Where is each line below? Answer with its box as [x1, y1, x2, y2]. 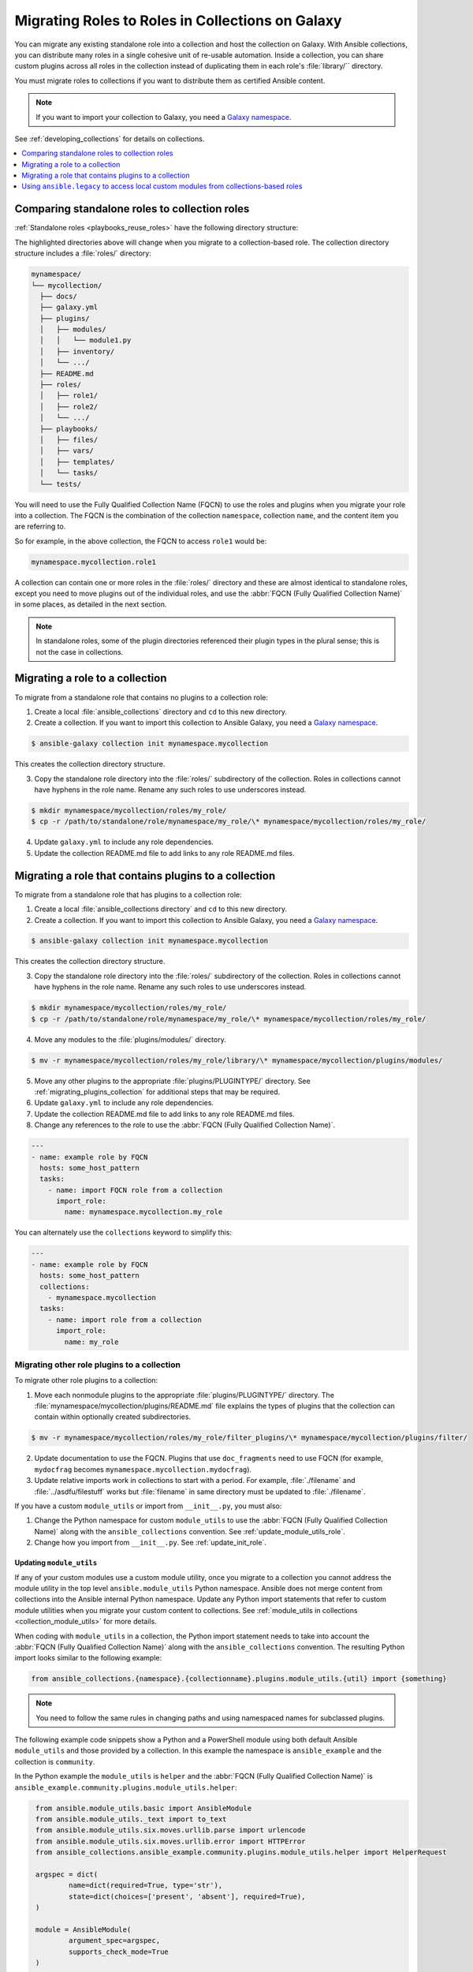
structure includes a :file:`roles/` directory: [14, 248, 151, 258]
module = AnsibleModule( [35, 1925, 132, 1934]
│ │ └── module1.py [39, 336, 132, 345]
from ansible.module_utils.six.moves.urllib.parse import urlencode [35, 1826, 306, 1835]
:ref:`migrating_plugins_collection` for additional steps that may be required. [34, 1087, 281, 1096]
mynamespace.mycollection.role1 [31, 557, 157, 566]
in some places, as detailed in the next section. [14, 599, 167, 609]
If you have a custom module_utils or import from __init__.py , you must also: [14, 1501, 282, 1511]
